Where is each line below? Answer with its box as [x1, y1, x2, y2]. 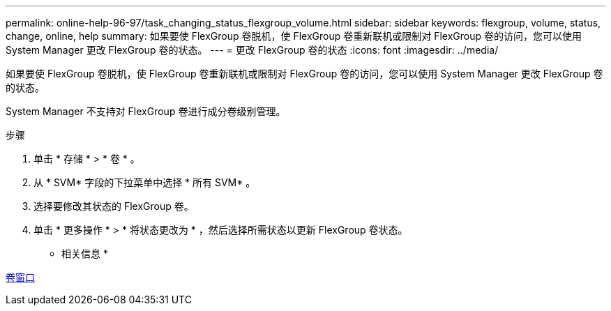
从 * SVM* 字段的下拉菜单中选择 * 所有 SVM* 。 [33, 176, 256, 188]
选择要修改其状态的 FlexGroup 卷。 [33, 200, 194, 212]
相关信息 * [61, 248, 108, 259]
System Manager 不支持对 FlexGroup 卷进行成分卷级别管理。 [6, 105, 286, 117]
